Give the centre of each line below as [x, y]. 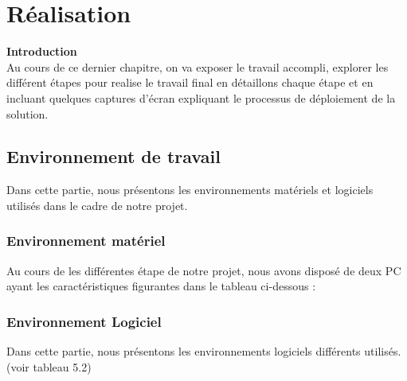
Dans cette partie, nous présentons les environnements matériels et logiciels [190, 190]
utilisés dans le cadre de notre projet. [97, 205]
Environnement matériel [86, 241]
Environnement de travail [113, 156]
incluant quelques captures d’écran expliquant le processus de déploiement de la [201, 97]
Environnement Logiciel [84, 321]
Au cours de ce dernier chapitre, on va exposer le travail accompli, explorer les [198, 66]
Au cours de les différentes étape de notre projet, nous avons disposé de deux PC [204, 270]
